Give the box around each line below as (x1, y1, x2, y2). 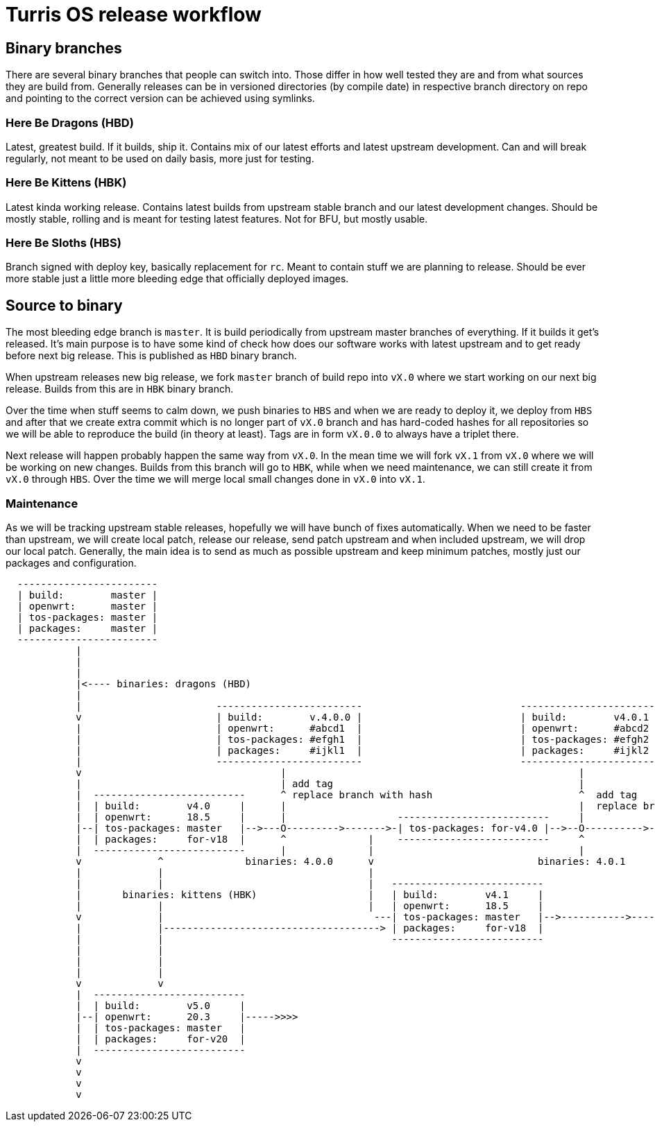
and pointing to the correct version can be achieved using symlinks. (6, 92, 315, 105)
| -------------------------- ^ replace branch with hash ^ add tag (76, 789, 638, 801)
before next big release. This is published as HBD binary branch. (6, 350, 297, 362)
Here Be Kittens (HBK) (6, 175, 127, 190)
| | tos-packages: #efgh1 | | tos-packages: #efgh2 (76, 734, 649, 746)
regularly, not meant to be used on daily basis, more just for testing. (6, 152, 314, 164)
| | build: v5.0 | (76, 1000, 246, 1012)
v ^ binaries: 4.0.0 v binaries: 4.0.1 (76, 856, 626, 868)
